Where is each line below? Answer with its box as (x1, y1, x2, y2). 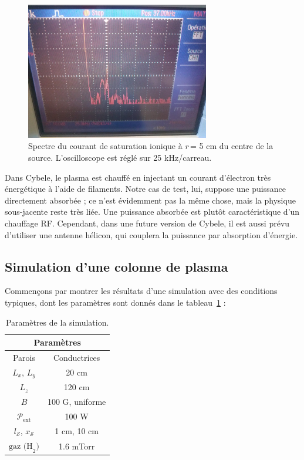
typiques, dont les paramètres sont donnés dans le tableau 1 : (5, 296, 226, 308)
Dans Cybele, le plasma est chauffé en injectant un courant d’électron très (5, 171, 271, 183)
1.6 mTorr (59, 439, 95, 452)
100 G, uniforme (47, 395, 106, 408)
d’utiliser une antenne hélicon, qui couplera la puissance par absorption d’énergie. (5, 228, 298, 241)
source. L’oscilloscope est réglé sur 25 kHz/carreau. (28, 151, 212, 163)
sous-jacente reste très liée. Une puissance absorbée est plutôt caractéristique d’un (5, 205, 300, 218)
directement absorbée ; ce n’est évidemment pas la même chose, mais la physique (5, 194, 296, 206)
